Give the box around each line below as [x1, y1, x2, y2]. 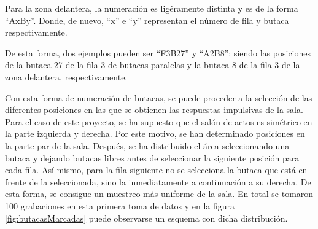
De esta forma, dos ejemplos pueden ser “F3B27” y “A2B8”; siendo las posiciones [5, 46, 311, 59]
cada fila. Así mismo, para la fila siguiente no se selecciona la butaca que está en [5, 163, 308, 176]
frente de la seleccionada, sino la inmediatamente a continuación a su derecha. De [5, 175, 311, 188]
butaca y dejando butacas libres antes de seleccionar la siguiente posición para [5, 151, 300, 164]
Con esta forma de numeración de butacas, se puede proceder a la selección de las [5, 91, 312, 104]
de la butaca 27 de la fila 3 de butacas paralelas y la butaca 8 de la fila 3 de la [5, 58, 300, 71]
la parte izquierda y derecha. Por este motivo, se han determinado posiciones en [5, 127, 305, 140]
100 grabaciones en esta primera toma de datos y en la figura [5, 199, 235, 212]
